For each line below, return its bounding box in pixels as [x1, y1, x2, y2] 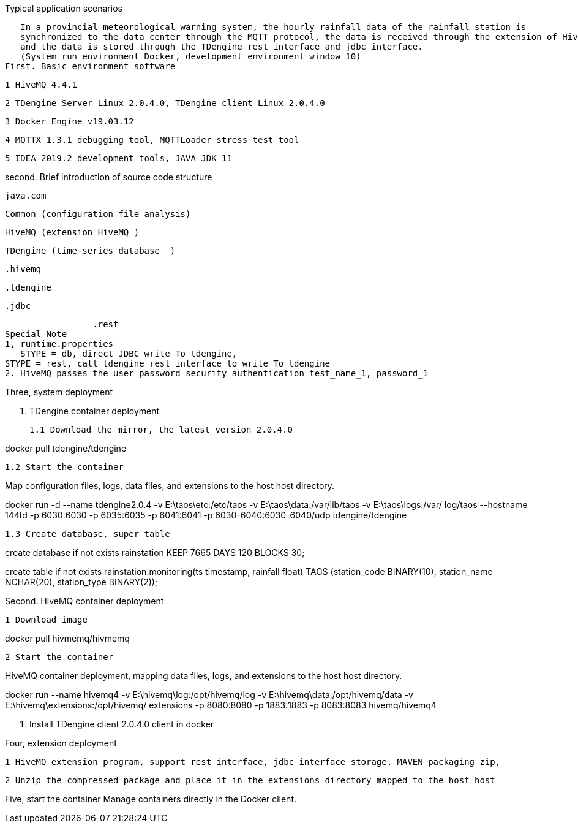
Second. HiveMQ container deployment [5, 596, 164, 606]
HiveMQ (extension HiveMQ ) [5, 227, 140, 237]
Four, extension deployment [5, 738, 117, 748]
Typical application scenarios [5, 3, 122, 13]
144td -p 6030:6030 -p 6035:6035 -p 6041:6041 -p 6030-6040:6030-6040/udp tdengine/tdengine [5, 510, 407, 520]
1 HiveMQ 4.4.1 [5, 80, 78, 89]
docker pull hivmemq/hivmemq [5, 633, 130, 644]
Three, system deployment [5, 387, 113, 397]
